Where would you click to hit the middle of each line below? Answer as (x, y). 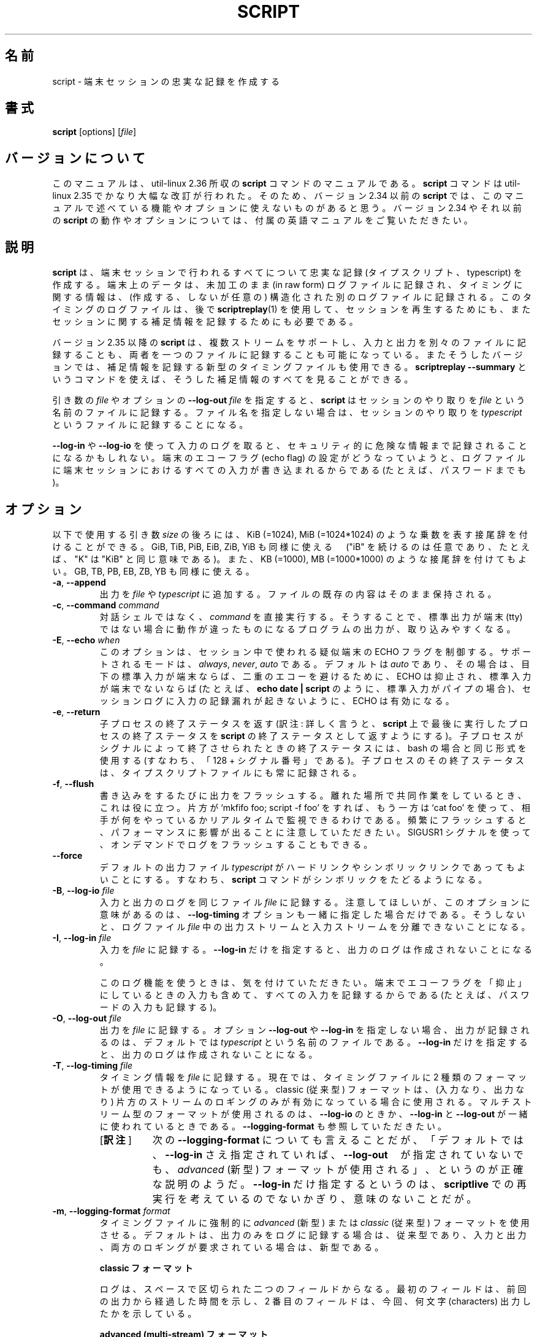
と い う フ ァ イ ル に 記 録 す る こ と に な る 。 (150, 425)
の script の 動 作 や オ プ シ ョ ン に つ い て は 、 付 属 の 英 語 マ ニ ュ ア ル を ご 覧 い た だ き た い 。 (262, 220)
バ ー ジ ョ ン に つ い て (75, 158)
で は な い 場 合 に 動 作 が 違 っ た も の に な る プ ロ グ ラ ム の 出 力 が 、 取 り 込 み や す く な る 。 (307, 629)
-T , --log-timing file (93, 1065)
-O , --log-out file (87, 1018)
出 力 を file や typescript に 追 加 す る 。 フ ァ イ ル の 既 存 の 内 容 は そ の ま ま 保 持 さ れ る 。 (298, 594)
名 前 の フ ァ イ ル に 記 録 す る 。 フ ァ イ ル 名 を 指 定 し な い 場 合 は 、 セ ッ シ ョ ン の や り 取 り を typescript (287, 413)
